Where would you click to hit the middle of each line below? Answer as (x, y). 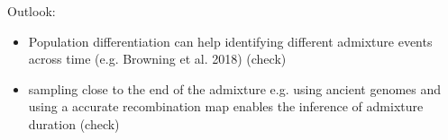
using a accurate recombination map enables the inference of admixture (226, 106)
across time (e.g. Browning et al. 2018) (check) (157, 59)
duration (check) (74, 123)
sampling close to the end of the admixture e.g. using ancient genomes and (235, 88)
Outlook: (32, 11)
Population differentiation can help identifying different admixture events (230, 41)
